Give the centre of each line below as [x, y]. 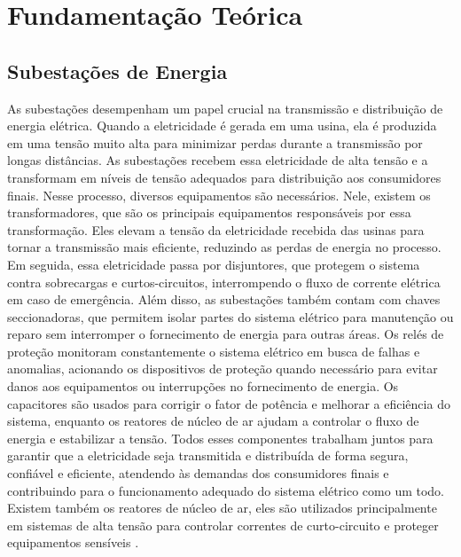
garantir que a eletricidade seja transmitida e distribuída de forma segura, [208, 455]
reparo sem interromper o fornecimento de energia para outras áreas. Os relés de [226, 334]
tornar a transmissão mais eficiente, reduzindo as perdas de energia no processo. [224, 247]
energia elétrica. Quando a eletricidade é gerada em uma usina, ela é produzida [222, 126]
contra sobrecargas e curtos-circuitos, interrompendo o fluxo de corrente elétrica [224, 282]
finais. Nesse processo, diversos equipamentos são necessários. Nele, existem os [219, 195]
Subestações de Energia [117, 71]
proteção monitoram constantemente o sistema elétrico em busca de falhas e [214, 351]
